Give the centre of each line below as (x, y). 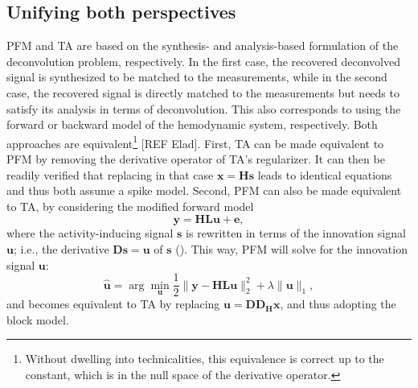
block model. (38, 319)
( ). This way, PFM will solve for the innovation (291, 248)
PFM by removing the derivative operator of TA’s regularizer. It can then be (196, 159)
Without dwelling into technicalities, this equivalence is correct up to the (205, 359)
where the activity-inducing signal (90, 233)
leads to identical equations (325, 174)
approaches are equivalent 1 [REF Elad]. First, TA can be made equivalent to (195, 142)
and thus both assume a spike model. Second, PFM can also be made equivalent (204, 190)
